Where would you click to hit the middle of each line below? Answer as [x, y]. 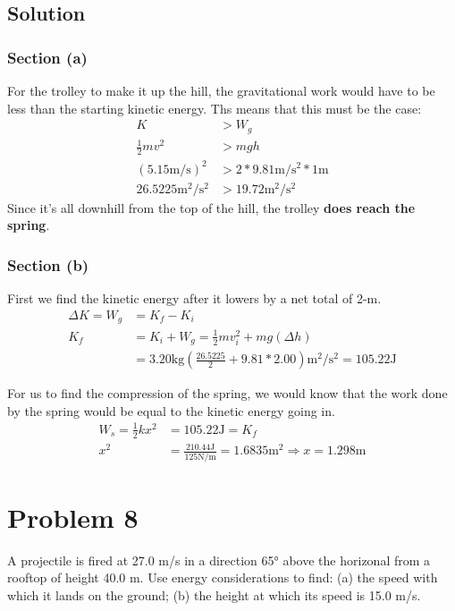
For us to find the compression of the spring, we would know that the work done [227, 393]
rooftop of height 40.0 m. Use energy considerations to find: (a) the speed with [223, 577]
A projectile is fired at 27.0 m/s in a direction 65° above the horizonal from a [219, 560]
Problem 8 [73, 517]
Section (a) [47, 57]
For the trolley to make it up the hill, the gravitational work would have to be [221, 90]
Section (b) [48, 264]
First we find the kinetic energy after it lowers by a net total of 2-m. [194, 298]
